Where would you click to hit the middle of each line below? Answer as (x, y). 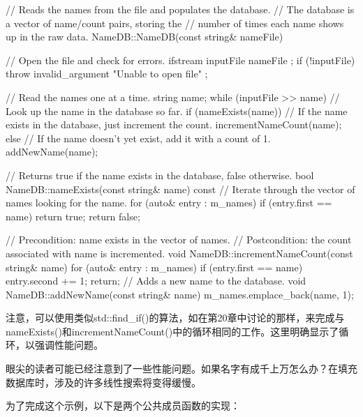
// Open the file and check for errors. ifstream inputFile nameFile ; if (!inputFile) (180, 60)
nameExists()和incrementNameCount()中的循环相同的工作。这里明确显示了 (172, 331)
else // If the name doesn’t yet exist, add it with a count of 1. (138, 138)
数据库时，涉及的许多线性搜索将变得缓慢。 (103, 382)
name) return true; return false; (73, 216)
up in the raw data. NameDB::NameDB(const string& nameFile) (145, 37)
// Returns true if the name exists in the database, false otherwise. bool (160, 175)
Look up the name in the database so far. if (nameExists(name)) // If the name (177, 111)
